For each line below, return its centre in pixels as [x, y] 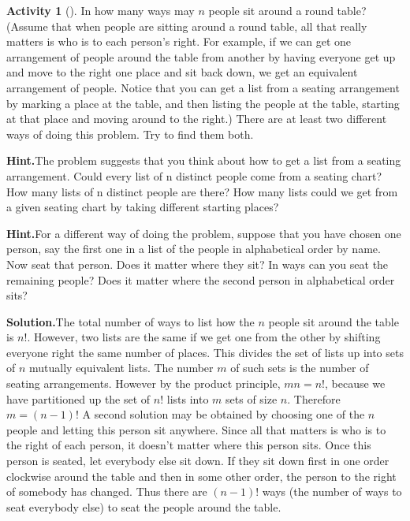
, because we [355, 383]
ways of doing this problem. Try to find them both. [130, 134]
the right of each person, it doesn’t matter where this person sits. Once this [189, 445]
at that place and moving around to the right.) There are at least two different [197, 119]
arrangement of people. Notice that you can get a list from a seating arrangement [203, 87]
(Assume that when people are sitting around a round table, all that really [187, 26]
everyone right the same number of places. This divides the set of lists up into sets [205, 352]
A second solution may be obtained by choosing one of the [224, 414]
